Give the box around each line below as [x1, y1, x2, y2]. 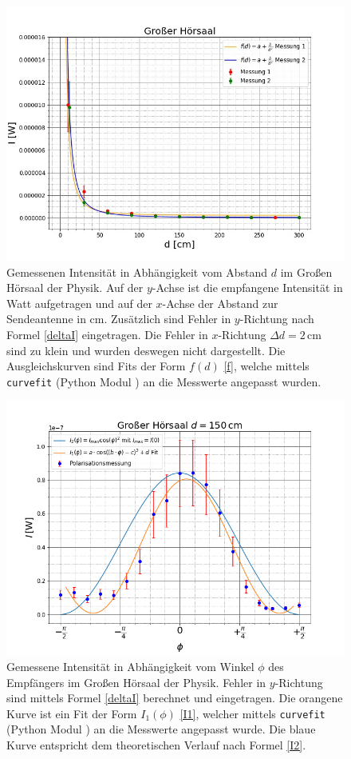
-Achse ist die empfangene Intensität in [152, 279, 343, 296]
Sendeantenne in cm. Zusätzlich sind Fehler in [6, 310, 231, 327]
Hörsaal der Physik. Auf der [6, 279, 144, 296]
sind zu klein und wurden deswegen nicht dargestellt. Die [6, 342, 286, 358]
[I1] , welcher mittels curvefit [179, 705, 325, 721]
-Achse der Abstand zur [162, 294, 278, 311]
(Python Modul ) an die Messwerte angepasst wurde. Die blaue [6, 721, 316, 737]
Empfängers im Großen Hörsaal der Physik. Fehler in [6, 673, 266, 690]
